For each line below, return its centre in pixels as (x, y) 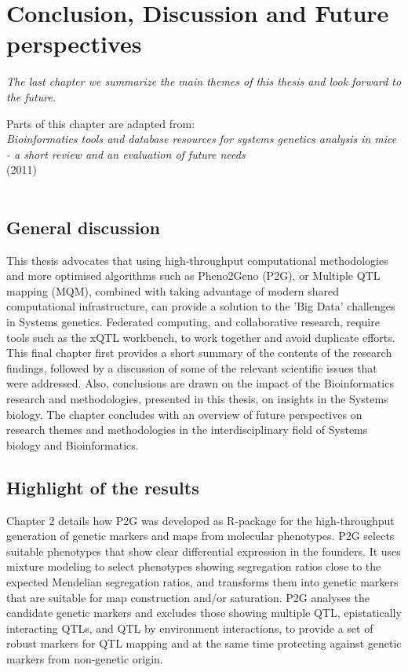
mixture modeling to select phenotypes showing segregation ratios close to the (194, 566)
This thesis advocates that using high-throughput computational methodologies (197, 260)
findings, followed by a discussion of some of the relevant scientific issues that (192, 367)
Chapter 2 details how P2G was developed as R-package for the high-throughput (200, 520)
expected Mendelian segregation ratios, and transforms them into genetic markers (202, 581)
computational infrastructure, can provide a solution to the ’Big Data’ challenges (201, 306)
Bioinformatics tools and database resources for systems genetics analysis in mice (202, 139)
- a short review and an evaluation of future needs (126, 154)
